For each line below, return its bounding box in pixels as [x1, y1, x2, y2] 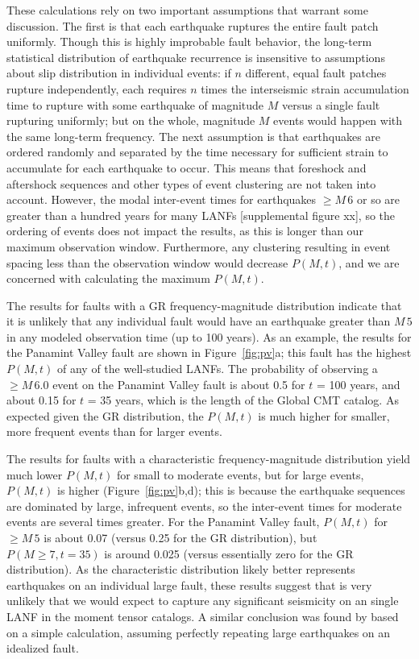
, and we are [338, 254, 400, 271]
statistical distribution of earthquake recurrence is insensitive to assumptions [6, 48, 385, 65]
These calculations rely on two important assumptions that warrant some [6, 2, 368, 18]
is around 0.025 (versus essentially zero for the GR [104, 545, 354, 562]
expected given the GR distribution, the [6, 407, 204, 424]
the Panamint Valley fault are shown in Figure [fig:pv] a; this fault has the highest [6, 344, 412, 361]
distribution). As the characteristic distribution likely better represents [6, 561, 355, 578]
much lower [6, 466, 63, 483]
